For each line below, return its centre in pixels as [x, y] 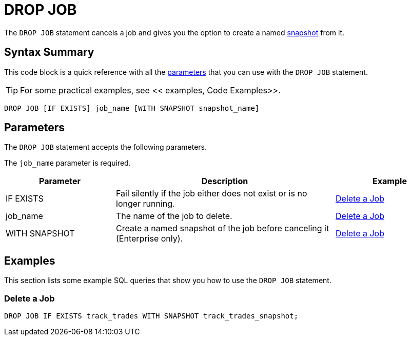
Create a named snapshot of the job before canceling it [223, 228]
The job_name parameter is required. [67, 163]
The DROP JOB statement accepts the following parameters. [105, 147]
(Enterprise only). [150, 239]
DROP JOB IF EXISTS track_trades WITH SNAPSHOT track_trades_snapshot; [151, 316]
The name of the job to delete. [174, 216]
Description [225, 181]
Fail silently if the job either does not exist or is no [212, 194]
